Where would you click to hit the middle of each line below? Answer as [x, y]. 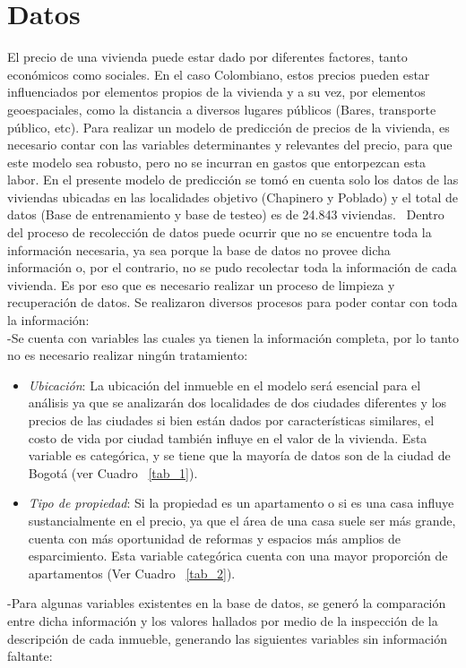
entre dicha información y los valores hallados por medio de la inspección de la [223, 620]
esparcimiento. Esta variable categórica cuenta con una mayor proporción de [238, 556]
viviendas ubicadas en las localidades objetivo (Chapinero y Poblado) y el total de [233, 197]
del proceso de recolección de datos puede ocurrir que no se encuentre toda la [220, 232]
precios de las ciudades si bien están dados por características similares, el [231, 420]
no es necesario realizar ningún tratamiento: [128, 355]
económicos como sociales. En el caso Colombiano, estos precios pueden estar [219, 74]
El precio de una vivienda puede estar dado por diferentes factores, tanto [207, 57]
